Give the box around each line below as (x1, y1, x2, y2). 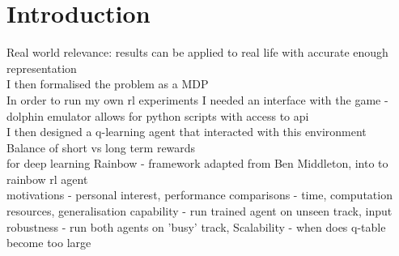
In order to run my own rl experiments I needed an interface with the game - (6, 91, 388, 108)
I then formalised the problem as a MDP (6, 75, 209, 92)
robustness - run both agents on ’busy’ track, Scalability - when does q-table (6, 218, 386, 235)
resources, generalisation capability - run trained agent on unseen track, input (6, 203, 393, 220)
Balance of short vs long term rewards (6, 139, 196, 156)
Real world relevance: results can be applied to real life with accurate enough (6, 44, 388, 61)
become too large (6, 234, 91, 251)
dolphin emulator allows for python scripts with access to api (6, 107, 309, 124)
